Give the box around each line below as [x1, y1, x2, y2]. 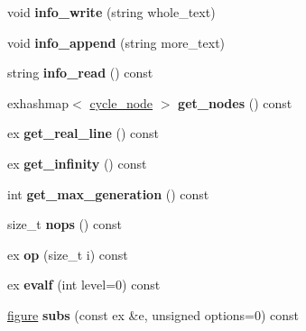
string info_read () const [7, 63, 153, 82]
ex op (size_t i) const [7, 244, 128, 263]
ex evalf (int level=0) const [7, 275, 161, 294]
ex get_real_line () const [7, 124, 160, 143]
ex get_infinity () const [7, 153, 147, 172]
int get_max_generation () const [7, 184, 209, 203]
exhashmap [7, 93, 70, 112]
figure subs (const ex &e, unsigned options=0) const [7, 305, 300, 324]
